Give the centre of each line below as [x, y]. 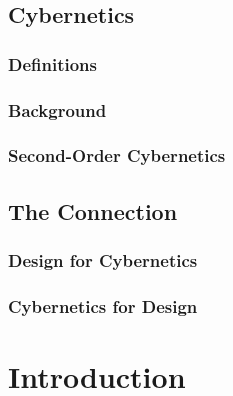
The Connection [93, 210]
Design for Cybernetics [103, 260]
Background [57, 109]
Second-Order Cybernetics [117, 155]
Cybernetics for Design [103, 305]
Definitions [52, 63]
